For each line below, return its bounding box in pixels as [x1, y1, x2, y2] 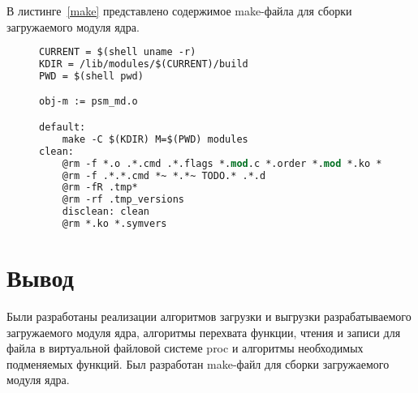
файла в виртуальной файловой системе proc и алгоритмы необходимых [6, 340, 364, 357]
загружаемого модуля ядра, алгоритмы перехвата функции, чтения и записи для [6, 323, 401, 340]
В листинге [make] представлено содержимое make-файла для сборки [6, 2, 352, 19]
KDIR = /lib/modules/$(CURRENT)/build [39, 58, 248, 70]
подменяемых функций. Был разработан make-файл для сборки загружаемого [6, 355, 390, 372]
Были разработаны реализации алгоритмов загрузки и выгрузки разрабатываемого [6, 308, 412, 324]
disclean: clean [62, 206, 150, 218]
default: [39, 122, 86, 133]
